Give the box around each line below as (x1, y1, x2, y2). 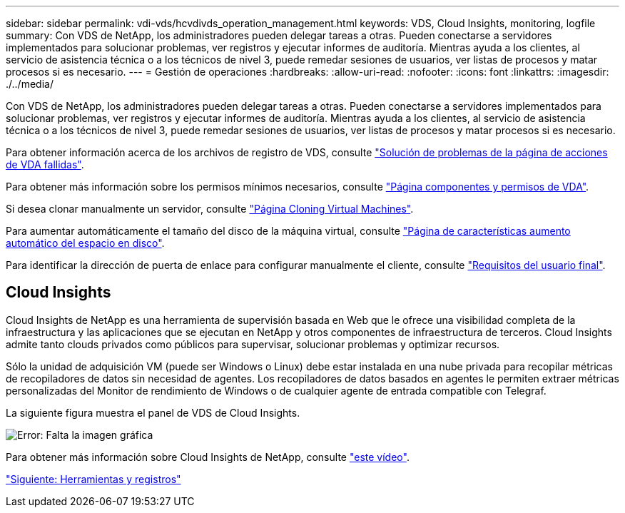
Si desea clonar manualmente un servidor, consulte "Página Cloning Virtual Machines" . (6, 203, 414, 215)
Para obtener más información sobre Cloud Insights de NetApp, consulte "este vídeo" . (6, 450, 410, 463)
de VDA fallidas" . (6, 158, 84, 171)
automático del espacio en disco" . (6, 237, 165, 249)
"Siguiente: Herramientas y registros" (6, 472, 181, 485)
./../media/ (6, 78, 54, 90)
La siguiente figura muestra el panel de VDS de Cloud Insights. (6, 406, 300, 419)
